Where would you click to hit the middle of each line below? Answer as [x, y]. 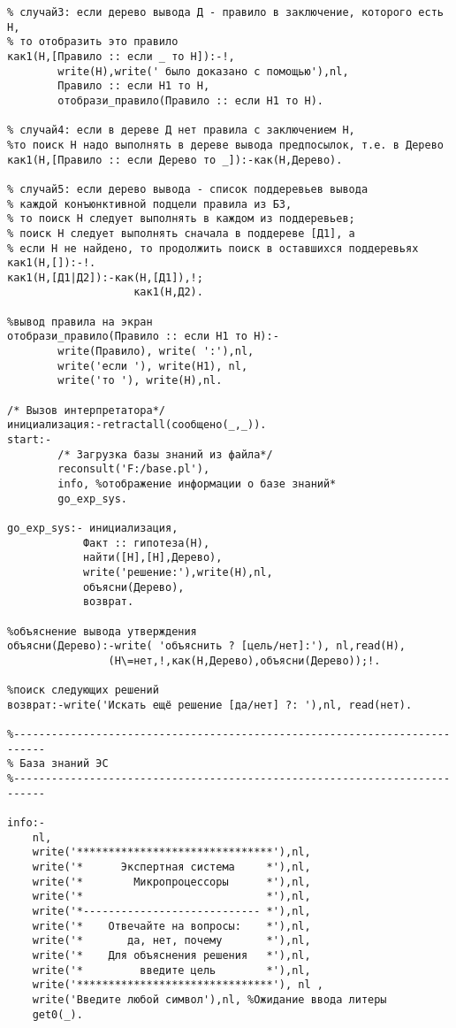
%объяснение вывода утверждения [102, 631]
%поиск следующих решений [83, 690]
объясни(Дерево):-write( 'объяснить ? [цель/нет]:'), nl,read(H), [207, 646]
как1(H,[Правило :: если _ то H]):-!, [121, 56]
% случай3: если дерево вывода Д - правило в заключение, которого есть [225, 12]
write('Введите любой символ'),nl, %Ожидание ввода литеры [209, 999]
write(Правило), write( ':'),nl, [156, 352]
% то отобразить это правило [93, 42]
